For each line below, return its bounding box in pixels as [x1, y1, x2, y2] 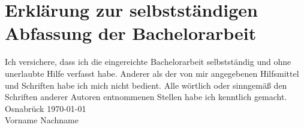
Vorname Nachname [5, 114, 79, 126]
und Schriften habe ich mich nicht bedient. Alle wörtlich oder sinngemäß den [5, 79, 287, 91]
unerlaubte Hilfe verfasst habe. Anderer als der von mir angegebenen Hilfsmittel [5, 67, 299, 79]
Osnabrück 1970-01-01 [5, 102, 86, 114]
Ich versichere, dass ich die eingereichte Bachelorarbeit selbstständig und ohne [5, 55, 291, 68]
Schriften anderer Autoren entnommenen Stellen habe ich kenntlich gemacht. [5, 90, 287, 103]
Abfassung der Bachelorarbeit [5, 21, 257, 45]
